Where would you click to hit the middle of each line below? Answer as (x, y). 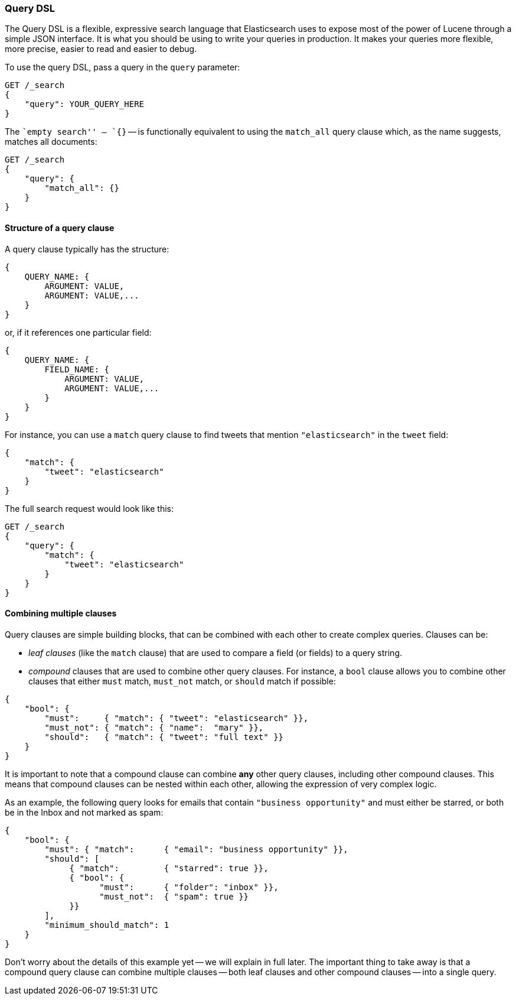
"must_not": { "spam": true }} (174, 896)
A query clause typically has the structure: (87, 249)
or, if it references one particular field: (78, 332)
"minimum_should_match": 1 (107, 925)
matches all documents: (51, 142)
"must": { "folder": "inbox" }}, (189, 887)
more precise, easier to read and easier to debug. (101, 49)
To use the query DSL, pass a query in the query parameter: (123, 67)
